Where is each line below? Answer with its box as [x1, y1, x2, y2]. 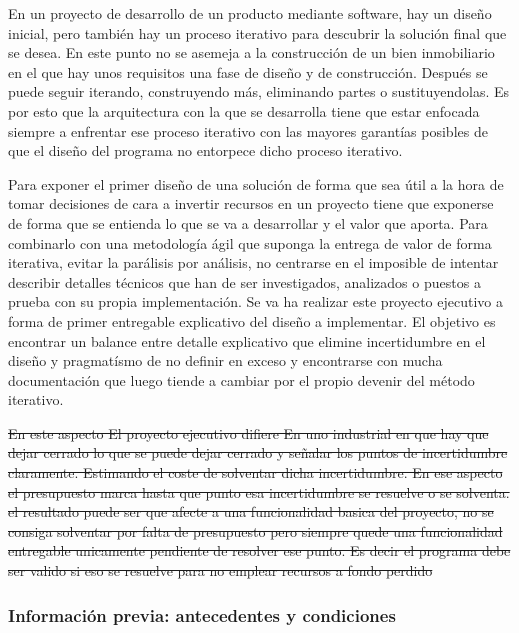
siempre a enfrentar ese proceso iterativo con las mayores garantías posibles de [8, 120, 488, 141]
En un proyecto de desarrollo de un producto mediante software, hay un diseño [8, 3, 492, 23]
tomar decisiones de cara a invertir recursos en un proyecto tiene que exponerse [8, 193, 494, 214]
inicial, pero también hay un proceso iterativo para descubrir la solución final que [8, 22, 507, 43]
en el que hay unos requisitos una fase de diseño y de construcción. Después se [8, 61, 488, 82]
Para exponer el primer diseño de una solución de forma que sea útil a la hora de [8, 173, 504, 194]
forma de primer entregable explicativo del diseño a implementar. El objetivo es [8, 310, 496, 331]
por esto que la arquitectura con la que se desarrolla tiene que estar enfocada [8, 100, 480, 121]
